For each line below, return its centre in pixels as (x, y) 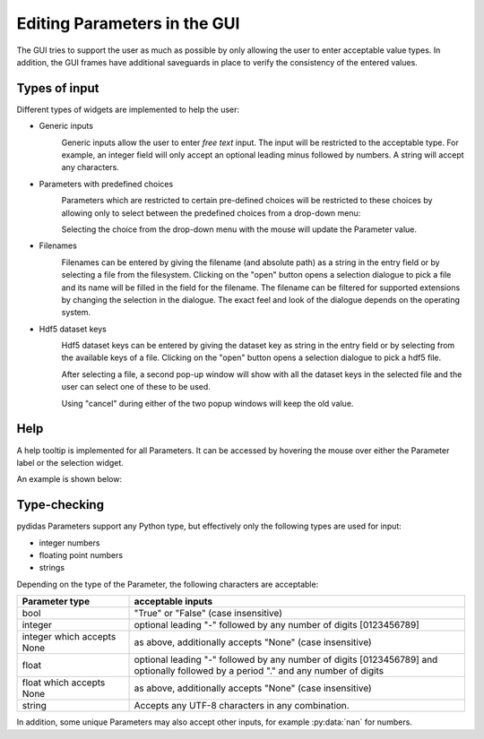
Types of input (58, 88)
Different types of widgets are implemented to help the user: (128, 109)
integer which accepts (69, 637)
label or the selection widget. (70, 462)
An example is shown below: (69, 479)
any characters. (91, 168)
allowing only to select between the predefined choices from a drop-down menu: (211, 213)
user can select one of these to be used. (136, 387)
